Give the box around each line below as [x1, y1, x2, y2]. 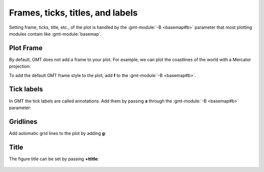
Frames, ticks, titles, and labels [9, 7, 138, 18]
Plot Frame [9, 44, 43, 52]
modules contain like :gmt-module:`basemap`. [9, 31, 102, 37]
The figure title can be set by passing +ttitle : [9, 156, 99, 162]
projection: [9, 63, 31, 69]
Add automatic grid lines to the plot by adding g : [9, 130, 106, 136]
